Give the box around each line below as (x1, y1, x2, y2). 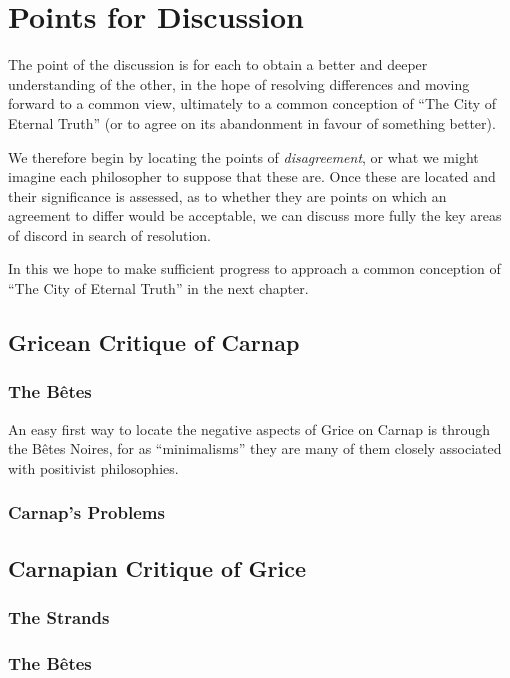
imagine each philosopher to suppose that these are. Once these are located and (8, 166, 496, 187)
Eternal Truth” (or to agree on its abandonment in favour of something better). (8, 112, 496, 133)
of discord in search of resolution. (8, 224, 211, 245)
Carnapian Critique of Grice (8, 552, 307, 583)
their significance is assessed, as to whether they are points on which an (8, 185, 447, 206)
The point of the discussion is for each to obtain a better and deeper (8, 54, 428, 75)
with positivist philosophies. (8, 457, 179, 478)
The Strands (8, 604, 110, 629)
